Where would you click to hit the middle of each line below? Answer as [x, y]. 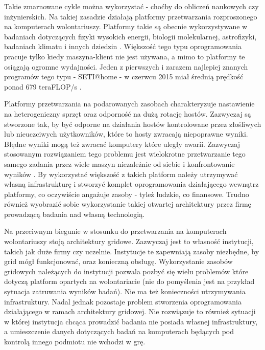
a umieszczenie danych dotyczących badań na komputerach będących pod [119, 331]
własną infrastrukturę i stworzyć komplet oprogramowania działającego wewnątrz [131, 184]
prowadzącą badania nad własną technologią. [75, 214]
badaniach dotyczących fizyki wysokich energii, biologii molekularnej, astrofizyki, [130, 36]
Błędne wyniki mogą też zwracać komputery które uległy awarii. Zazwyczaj [122, 144]
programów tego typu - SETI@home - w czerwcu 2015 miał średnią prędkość [124, 76]
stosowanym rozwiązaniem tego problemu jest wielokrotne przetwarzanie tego [125, 154]
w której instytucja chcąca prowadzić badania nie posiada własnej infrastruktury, [131, 321]
